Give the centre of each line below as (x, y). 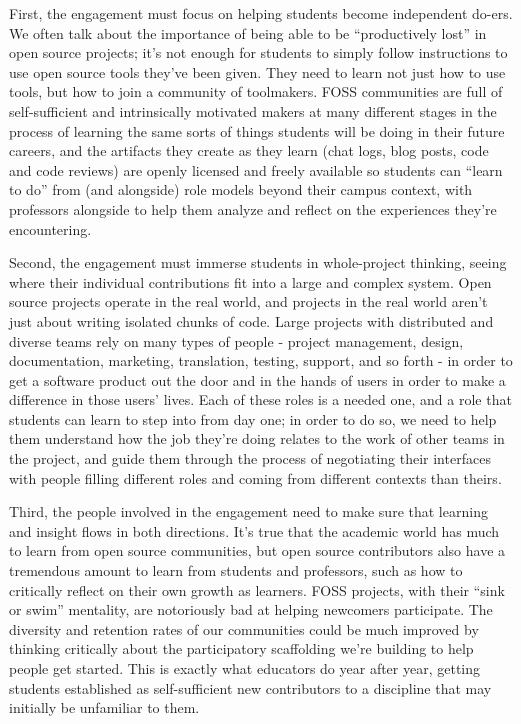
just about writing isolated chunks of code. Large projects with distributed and (251, 320)
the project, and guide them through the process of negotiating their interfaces (250, 458)
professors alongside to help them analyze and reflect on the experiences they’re (253, 208)
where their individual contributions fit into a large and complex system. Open (250, 281)
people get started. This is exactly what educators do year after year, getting (245, 668)
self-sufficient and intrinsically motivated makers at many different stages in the (253, 110)
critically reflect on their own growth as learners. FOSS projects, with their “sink (257, 589)
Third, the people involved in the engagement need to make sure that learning (248, 511)
